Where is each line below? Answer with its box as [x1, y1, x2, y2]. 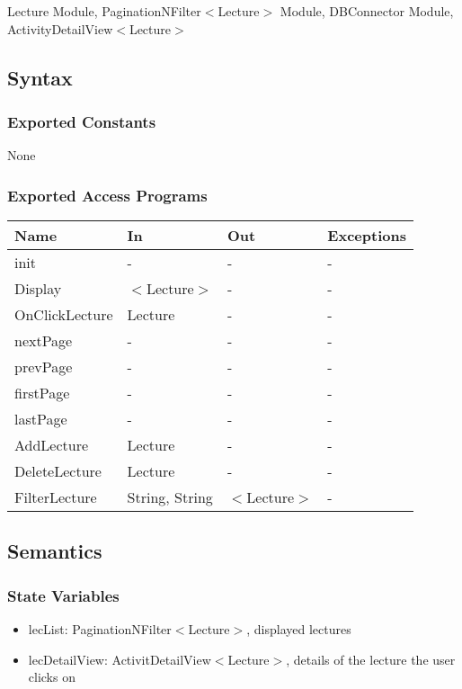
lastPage [14, 408, 67, 429]
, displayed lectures [246, 620, 351, 638]
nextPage [14, 330, 73, 351]
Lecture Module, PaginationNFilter [7, 2, 201, 20]
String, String [127, 487, 213, 507]
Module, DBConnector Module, [280, 2, 454, 20]
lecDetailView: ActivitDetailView [28, 649, 211, 668]
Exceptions [327, 225, 406, 246]
